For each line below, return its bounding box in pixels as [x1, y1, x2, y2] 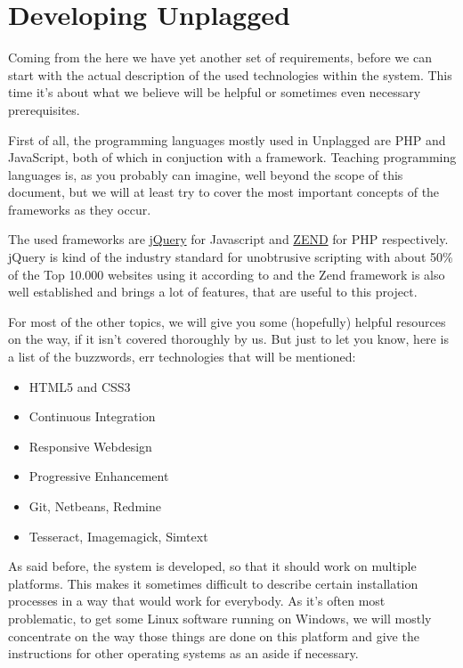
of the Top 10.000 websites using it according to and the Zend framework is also [8, 265, 445, 283]
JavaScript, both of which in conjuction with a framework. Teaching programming [8, 148, 457, 167]
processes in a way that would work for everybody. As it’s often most [8, 591, 386, 610]
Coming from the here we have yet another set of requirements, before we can [8, 48, 432, 67]
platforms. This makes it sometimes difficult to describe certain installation [8, 574, 418, 592]
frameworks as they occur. [8, 200, 151, 218]
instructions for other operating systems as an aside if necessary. [8, 644, 359, 663]
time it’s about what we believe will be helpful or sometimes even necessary [8, 83, 421, 102]
